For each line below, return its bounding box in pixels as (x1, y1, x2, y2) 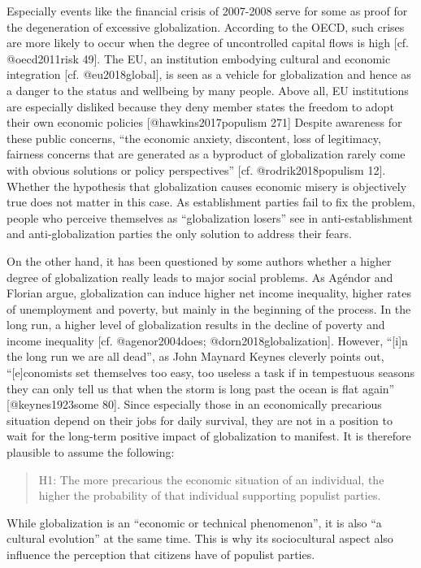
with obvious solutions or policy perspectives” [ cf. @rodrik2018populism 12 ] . (7, 161, 386, 178)
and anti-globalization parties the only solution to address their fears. (7, 225, 352, 242)
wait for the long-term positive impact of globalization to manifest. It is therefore (7, 427, 411, 444)
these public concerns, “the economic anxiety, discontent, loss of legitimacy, (7, 129, 381, 146)
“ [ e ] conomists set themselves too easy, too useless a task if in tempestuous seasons (7, 364, 414, 381)
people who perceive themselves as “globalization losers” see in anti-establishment (7, 209, 413, 226)
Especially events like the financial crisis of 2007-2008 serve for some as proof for (7, 2, 408, 19)
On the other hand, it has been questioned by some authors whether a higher (7, 252, 392, 269)
